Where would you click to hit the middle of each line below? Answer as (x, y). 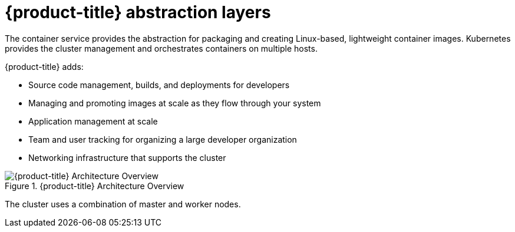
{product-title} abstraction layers (138, 12)
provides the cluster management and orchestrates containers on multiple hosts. (161, 48)
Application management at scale (93, 121)
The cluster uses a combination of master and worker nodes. (123, 204)
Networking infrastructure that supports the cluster (127, 157)
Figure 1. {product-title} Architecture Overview (95, 186)
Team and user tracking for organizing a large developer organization (163, 139)
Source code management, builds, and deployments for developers (159, 85)
